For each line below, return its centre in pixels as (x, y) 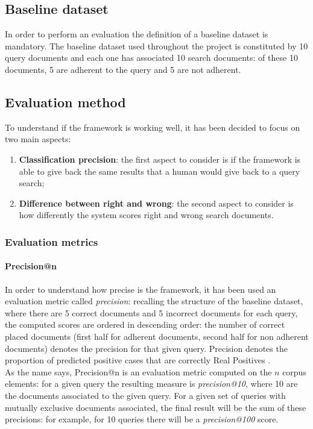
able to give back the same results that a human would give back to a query (160, 171)
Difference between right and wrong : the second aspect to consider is (156, 203)
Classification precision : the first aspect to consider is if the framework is (160, 159)
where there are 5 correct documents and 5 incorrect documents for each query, (151, 312)
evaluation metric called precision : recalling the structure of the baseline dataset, (154, 301)
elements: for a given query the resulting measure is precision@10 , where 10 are (151, 384)
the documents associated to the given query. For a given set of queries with (145, 395)
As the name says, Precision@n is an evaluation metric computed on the (138, 371)
